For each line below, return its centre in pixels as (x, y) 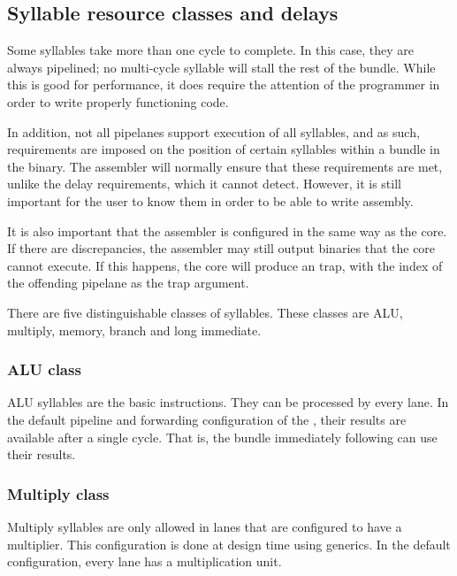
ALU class (44, 369)
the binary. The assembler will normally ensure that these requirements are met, (225, 166)
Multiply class (58, 493)
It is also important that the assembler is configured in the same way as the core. (227, 230)
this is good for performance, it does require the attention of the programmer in (224, 84)
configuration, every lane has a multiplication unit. (145, 561)
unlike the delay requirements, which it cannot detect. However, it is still (204, 184)
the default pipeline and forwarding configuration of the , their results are (207, 419)
